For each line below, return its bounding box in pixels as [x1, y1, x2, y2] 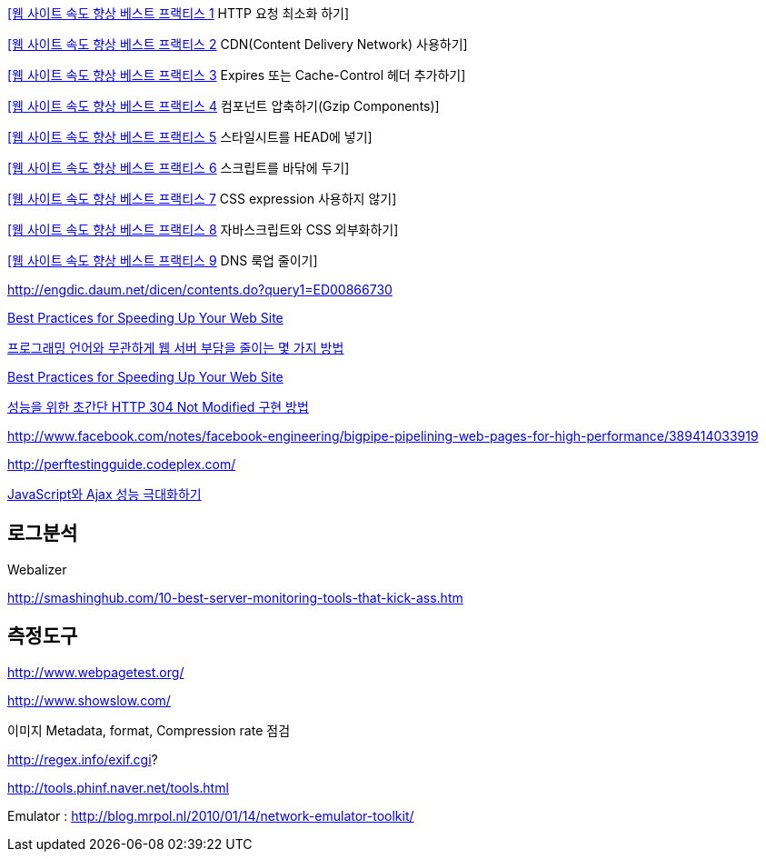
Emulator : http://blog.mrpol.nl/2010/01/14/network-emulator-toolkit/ [7, 807, 414, 824]
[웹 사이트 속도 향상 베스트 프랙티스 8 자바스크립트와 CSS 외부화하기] [7, 222, 399, 237]
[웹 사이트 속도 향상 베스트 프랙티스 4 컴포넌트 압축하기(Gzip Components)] [7, 98, 440, 114]
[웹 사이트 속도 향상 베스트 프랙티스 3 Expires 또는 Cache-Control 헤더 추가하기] [7, 67, 466, 83]
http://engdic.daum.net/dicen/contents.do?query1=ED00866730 [7, 282, 393, 297]
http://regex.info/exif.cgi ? [7, 751, 158, 767]
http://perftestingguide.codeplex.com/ [7, 456, 236, 472]
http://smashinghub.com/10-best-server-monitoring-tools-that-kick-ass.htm [7, 589, 463, 605]
